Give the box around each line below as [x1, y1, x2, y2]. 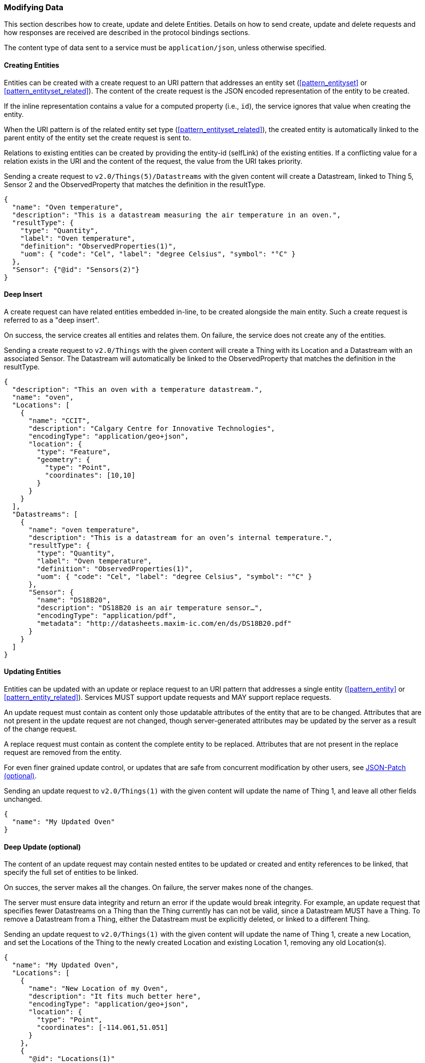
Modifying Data [4, 2, 64, 12]
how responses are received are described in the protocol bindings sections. [4, 28, 250, 37]
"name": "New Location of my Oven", [28, 985, 169, 993]
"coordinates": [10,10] [45, 471, 135, 479]
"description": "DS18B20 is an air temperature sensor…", [37, 603, 263, 612]
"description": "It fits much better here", [28, 992, 201, 1001]
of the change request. [4, 725, 77, 734]
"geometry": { [37, 455, 91, 464]
